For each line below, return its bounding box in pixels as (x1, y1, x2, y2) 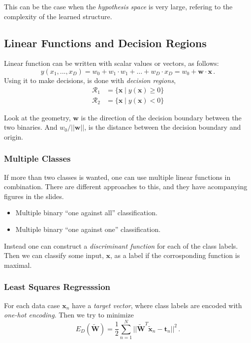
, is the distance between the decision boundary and (84, 122, 241, 132)
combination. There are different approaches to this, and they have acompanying (4, 181, 248, 192)
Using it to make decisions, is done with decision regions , (4, 75, 176, 85)
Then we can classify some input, (4, 250, 104, 260)
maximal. (4, 259, 32, 270)
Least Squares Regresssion (4, 281, 111, 293)
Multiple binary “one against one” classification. (15, 224, 161, 234)
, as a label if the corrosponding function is (110, 250, 240, 260)
